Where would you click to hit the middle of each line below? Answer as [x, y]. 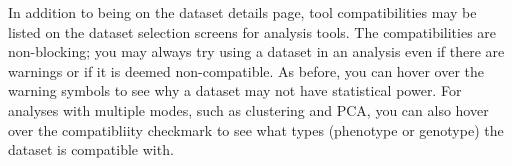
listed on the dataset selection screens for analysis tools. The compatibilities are [252, 31]
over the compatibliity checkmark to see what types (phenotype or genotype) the [256, 129]
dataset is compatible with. [91, 149]
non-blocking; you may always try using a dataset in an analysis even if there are [256, 51]
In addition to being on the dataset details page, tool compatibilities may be [242, 12]
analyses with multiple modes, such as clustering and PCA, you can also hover [248, 109]
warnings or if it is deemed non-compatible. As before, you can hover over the [246, 70]
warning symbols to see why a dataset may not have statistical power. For [235, 90]
